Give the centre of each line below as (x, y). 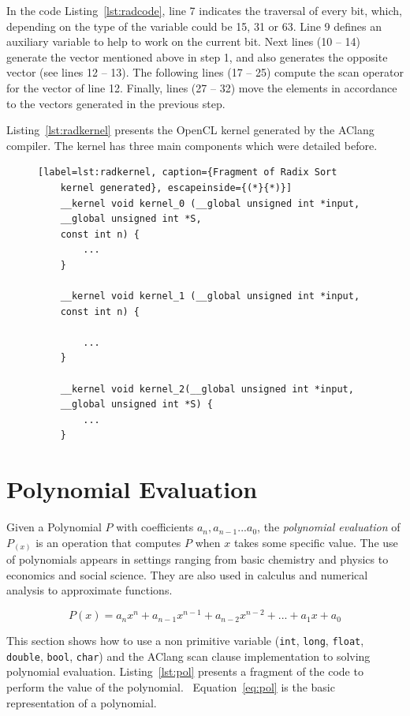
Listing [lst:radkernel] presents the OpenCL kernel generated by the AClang (190, 130)
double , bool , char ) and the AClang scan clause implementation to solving (188, 656)
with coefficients (155, 527)
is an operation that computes (108, 542)
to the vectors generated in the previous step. (116, 103)
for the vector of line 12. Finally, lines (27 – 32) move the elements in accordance (202, 87)
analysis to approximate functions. (89, 590)
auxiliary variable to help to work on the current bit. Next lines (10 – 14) (184, 41)
